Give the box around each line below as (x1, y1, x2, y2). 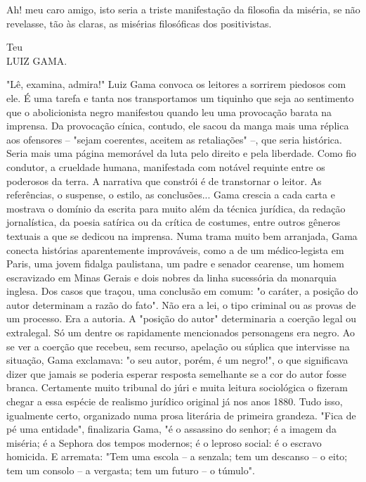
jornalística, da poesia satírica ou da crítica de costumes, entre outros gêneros (6, 215, 341, 229)
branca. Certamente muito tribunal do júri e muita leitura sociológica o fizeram (6, 380, 348, 395)
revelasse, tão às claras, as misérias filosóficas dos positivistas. (6, 15, 272, 30)
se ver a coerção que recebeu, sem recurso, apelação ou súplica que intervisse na (6, 338, 350, 353)
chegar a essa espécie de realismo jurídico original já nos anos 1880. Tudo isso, (6, 394, 343, 409)
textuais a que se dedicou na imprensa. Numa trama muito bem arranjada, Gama (6, 228, 358, 243)
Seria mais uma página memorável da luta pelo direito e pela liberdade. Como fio (6, 146, 357, 160)
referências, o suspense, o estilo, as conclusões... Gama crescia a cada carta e (6, 187, 335, 202)
